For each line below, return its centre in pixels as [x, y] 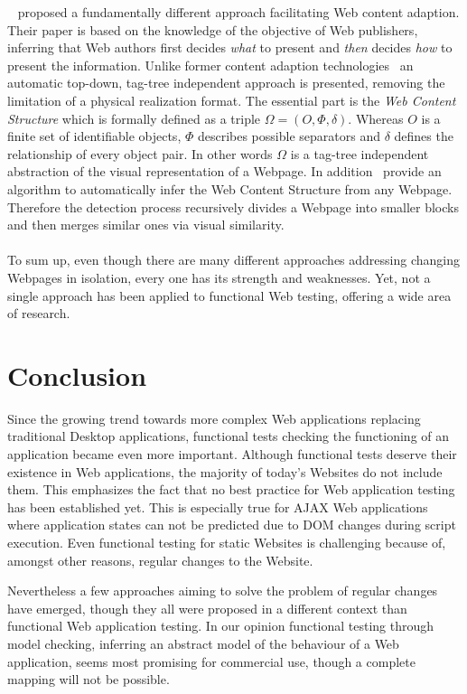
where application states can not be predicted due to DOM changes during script [232, 525]
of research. [39, 313]
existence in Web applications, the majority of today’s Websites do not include [225, 471]
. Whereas [376, 118]
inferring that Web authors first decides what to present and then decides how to [230, 47]
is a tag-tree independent [360, 153]
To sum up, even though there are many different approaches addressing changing [234, 260]
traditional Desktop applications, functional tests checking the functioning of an [229, 436]
